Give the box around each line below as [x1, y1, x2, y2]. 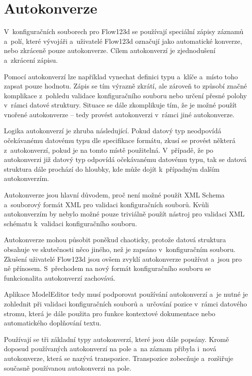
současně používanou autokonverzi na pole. [4, 362, 132, 373]
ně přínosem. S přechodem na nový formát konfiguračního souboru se [4, 263, 211, 273]
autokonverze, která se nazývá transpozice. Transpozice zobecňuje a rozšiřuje [4, 353, 234, 363]
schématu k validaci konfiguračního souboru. [4, 218, 137, 228]
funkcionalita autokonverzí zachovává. [4, 272, 116, 283]
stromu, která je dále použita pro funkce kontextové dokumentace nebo [4, 308, 216, 318]
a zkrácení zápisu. [4, 54, 58, 65]
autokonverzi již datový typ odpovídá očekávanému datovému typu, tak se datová [4, 154, 247, 164]
